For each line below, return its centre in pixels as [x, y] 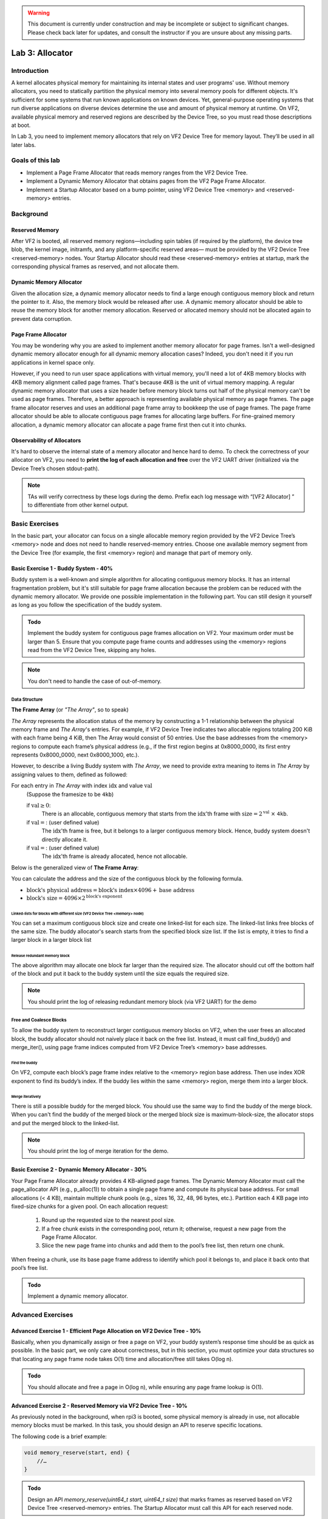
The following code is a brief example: [59, 1436]
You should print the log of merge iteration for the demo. [98, 1151]
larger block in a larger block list [51, 940]
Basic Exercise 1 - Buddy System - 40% [62, 568]
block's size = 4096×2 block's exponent [74, 898]
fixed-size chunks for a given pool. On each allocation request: [90, 1206]
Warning [39, 13]
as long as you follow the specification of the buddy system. [87, 605]
